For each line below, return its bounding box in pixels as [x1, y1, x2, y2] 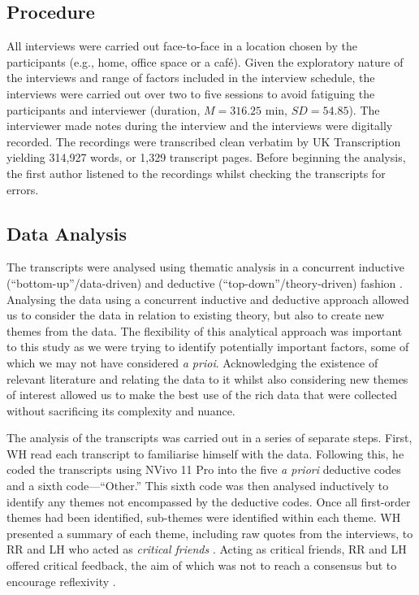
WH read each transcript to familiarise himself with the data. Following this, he [6, 445, 404, 462]
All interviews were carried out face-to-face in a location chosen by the [6, 37, 357, 54]
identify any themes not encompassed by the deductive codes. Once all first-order [6, 493, 411, 510]
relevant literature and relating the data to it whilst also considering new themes [6, 370, 408, 387]
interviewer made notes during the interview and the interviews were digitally [6, 117, 393, 134]
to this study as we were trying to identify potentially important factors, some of [6, 338, 409, 355]
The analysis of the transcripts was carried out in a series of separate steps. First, [6, 429, 413, 446]
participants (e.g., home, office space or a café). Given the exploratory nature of [6, 53, 404, 70]
